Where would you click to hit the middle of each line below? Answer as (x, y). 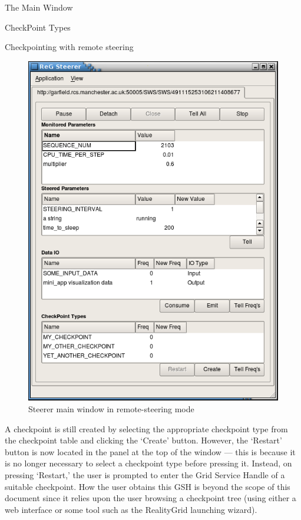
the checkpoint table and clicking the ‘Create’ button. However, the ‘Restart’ (143, 440)
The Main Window (39, 7)
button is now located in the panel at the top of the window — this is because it (150, 451)
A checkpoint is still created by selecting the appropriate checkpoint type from (146, 428)
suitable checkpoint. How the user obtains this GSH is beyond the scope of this (148, 486)
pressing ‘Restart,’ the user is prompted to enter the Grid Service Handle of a (145, 475)
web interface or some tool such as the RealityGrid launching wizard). (131, 509)
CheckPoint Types (38, 27)
